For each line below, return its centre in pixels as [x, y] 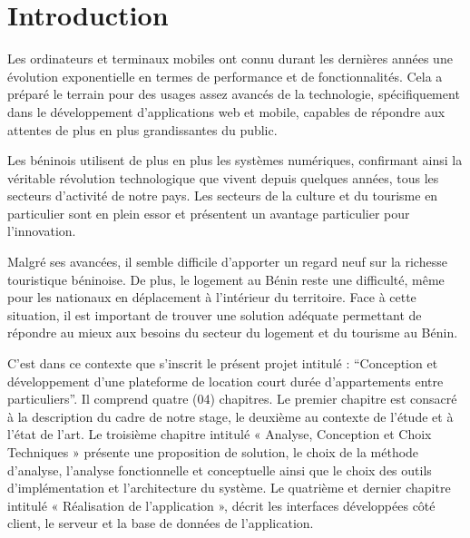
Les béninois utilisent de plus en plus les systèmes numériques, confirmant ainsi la [235, 160]
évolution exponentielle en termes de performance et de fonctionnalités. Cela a [225, 76]
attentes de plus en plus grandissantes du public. [142, 129]
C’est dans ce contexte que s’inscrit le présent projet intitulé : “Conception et [223, 363]
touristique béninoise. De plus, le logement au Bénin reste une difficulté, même [226, 279]
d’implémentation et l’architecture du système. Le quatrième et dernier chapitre [229, 488]
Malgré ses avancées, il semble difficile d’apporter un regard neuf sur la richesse [227, 262]
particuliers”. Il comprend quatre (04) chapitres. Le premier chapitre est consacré [232, 399]
